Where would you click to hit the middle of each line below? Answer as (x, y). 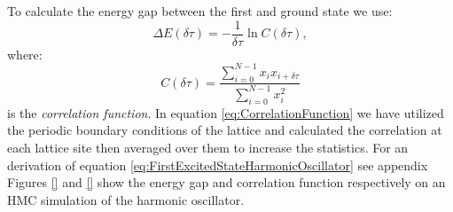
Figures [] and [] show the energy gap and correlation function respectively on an (226, 182)
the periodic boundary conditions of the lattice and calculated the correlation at (225, 130)
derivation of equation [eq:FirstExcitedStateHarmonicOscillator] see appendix (218, 165)
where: (25, 54)
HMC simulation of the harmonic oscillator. (126, 199)
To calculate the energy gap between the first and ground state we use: (200, 11)
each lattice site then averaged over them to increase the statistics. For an (208, 147)
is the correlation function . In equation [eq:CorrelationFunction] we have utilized (226, 112)
